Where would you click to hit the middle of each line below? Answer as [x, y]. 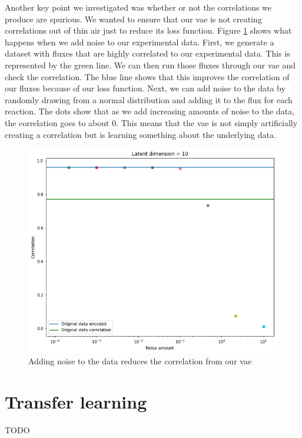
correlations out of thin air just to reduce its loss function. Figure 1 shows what [148, 30]
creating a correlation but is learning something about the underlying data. [140, 134]
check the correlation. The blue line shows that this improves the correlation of [147, 76]
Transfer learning [76, 401]
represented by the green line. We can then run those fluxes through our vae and [150, 65]
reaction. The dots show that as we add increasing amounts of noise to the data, [150, 111]
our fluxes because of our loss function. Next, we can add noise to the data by [145, 88]
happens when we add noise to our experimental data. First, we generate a [140, 42]
